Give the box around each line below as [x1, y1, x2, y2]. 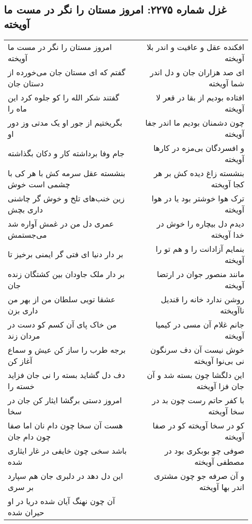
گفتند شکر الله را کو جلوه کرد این [8, 91, 119, 103]
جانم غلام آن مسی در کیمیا [156, 318, 244, 330]
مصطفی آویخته [194, 456, 244, 467]
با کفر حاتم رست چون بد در [152, 394, 244, 406]
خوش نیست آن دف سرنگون [150, 344, 244, 355]
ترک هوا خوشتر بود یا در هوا [151, 192, 244, 204]
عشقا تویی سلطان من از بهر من [8, 293, 116, 305]
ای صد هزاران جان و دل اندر [150, 66, 244, 78]
